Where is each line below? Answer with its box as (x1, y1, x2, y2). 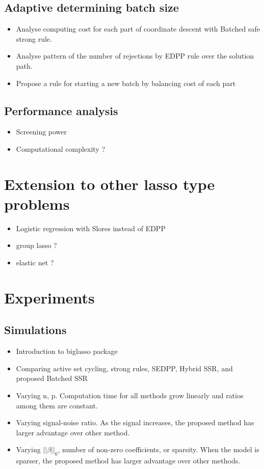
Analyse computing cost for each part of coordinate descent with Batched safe (16, 23, 260, 34)
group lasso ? (16, 240, 57, 251)
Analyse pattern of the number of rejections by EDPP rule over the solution (16, 50, 254, 61)
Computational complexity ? (16, 143, 105, 154)
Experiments (4, 287, 95, 308)
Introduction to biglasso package (16, 346, 118, 356)
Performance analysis (4, 102, 118, 118)
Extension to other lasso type (4, 173, 215, 194)
